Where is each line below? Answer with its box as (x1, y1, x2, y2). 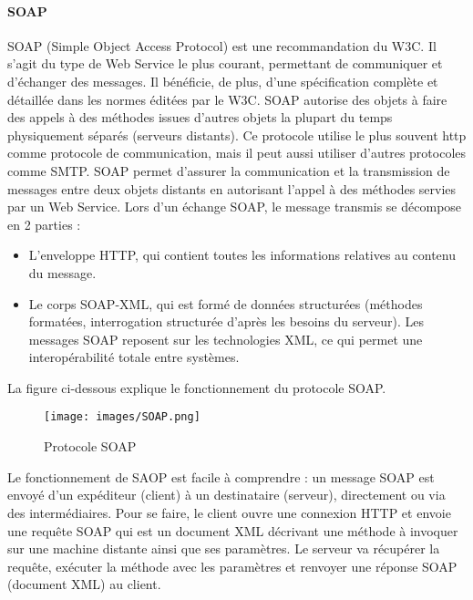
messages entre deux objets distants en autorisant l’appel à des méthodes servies (7, 179, 457, 198)
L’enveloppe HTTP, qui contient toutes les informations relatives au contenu (28, 245, 457, 264)
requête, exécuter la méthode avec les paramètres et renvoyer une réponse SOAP (7, 556, 458, 575)
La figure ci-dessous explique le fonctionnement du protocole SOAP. (7, 378, 386, 397)
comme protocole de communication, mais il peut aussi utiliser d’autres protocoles (7, 143, 467, 162)
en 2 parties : (7, 214, 81, 233)
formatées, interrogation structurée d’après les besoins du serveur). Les (28, 312, 424, 331)
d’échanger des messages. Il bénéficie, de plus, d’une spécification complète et (7, 71, 438, 90)
